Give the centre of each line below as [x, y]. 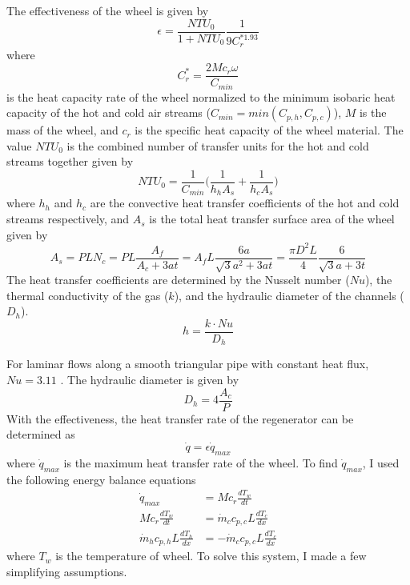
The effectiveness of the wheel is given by [108, 10]
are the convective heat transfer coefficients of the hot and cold [245, 203]
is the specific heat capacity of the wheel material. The [269, 130]
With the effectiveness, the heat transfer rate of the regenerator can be [180, 418]
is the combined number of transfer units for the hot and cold [218, 145]
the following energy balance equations [101, 479]
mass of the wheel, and [62, 130]
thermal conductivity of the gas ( [88, 295]
